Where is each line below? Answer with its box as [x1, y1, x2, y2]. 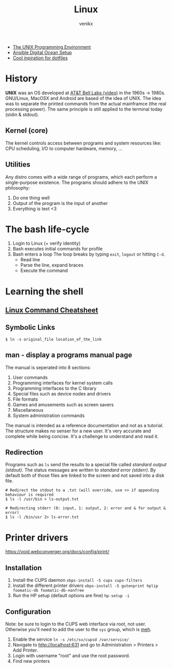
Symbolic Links [5, 323, 55, 332]
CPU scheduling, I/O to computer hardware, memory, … [5, 145, 123, 152]
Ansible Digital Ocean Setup [12, 49, 72, 55]
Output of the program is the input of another [12, 200, 109, 206]
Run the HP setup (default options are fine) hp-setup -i [12, 593, 130, 599]
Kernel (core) [5, 127, 48, 135]
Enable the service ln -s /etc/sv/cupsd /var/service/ [12, 636, 130, 642]
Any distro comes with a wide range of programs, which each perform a [5, 174, 157, 180]
